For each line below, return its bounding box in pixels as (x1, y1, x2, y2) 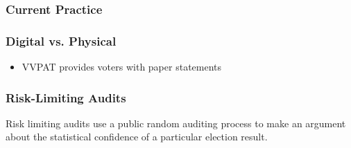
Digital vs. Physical (6, 32, 117, 49)
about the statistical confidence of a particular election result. (6, 129, 268, 144)
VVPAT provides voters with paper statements (22, 59, 222, 74)
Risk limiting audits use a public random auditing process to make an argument (6, 115, 346, 130)
